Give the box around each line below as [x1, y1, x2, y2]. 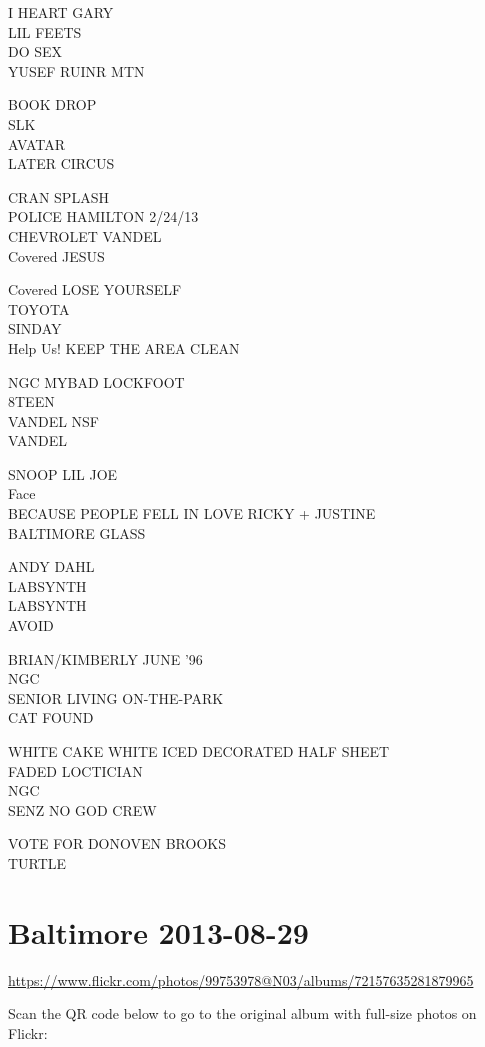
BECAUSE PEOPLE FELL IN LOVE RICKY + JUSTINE [8, 503, 376, 524]
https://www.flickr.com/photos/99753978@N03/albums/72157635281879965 [8, 969, 474, 990]
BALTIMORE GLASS [8, 522, 146, 543]
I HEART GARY [8, 2, 114, 22]
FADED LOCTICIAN [8, 760, 143, 781]
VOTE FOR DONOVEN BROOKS [8, 833, 226, 854]
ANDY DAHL [8, 556, 95, 577]
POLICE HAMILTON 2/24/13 [8, 206, 199, 227]
